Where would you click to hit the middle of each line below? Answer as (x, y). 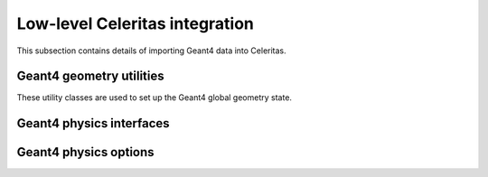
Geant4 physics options (85, 152)
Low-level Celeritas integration (136, 23)
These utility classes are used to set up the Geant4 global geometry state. (155, 98)
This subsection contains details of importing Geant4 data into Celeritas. (151, 51)
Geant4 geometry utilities (90, 76)
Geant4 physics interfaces (94, 123)
